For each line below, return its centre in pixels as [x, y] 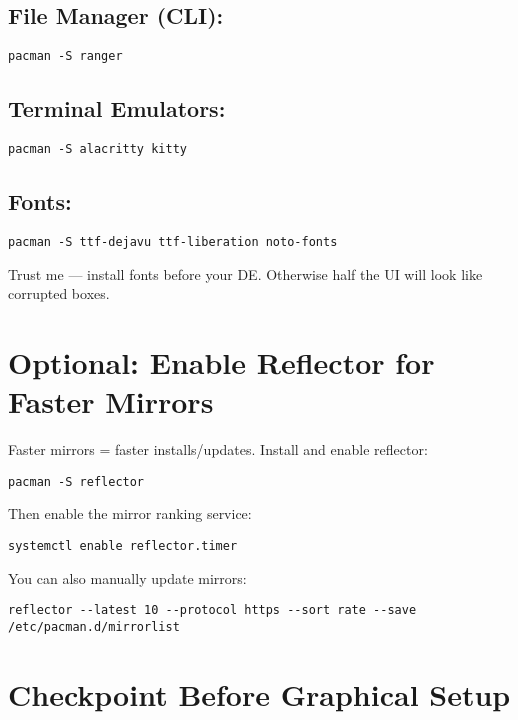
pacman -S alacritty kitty [97, 149]
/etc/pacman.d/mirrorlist [94, 626]
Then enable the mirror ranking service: [130, 513]
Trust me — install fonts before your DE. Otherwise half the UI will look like [245, 273]
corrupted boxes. [59, 293]
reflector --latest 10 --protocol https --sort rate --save [212, 610]
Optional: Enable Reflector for [221, 361]
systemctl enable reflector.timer [123, 545]
